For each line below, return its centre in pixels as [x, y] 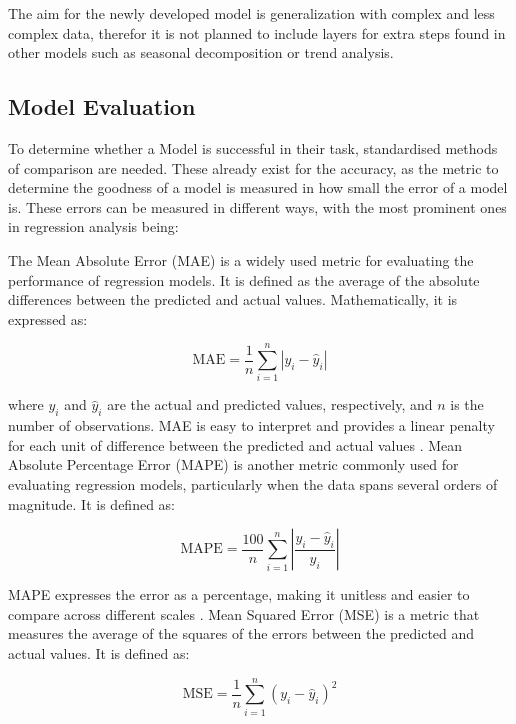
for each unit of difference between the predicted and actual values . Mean [235, 444]
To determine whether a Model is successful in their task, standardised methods [253, 147]
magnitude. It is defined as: [91, 503]
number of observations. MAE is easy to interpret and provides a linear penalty [251, 425]
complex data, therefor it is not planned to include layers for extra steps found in [257, 32]
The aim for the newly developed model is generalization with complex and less [251, 13]
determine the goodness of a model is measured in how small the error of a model [258, 187]
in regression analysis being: [93, 226]
